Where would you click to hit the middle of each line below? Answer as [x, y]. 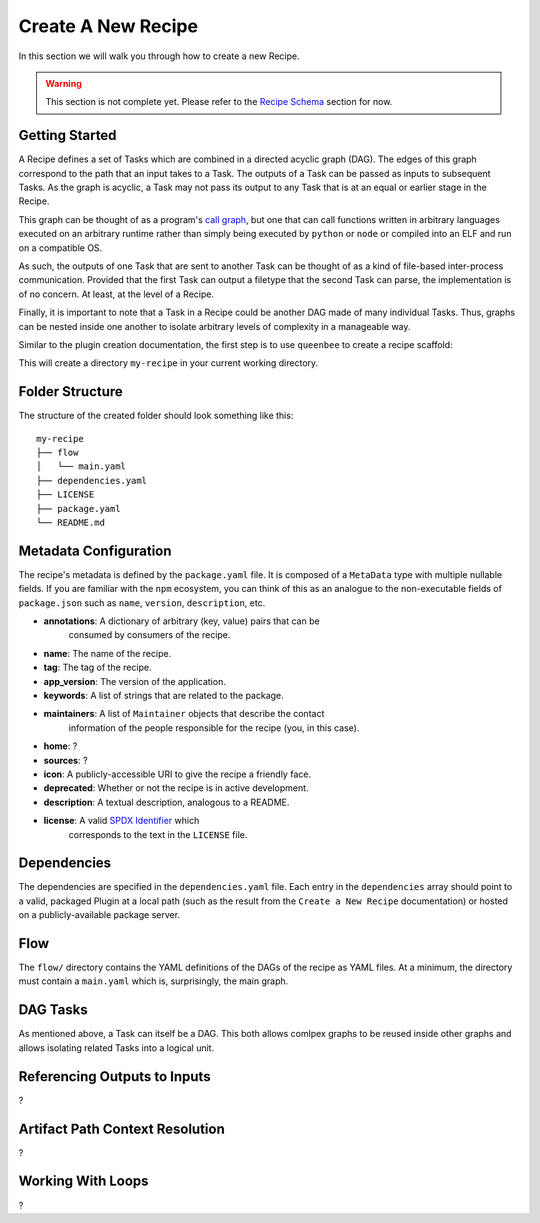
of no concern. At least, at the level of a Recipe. [116, 294]
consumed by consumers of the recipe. [149, 635]
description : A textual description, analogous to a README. [166, 802]
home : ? [60, 746]
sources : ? [66, 760]
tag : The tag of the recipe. [97, 667]
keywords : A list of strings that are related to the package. [163, 695]
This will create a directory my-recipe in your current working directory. [168, 363]
